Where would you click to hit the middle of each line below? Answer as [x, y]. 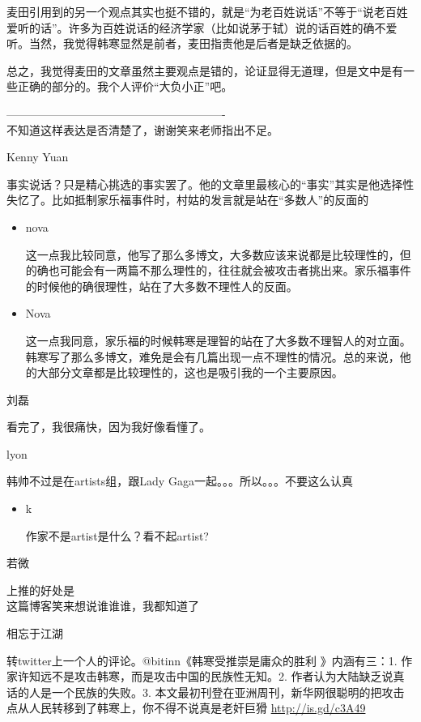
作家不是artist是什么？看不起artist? [117, 535]
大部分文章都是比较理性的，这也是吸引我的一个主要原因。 [190, 372]
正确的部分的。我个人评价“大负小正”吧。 [125, 86]
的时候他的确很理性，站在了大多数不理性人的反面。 [162, 286]
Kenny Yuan [38, 157]
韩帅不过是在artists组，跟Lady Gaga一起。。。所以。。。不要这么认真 [180, 481]
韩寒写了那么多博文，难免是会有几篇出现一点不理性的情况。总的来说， [213, 356]
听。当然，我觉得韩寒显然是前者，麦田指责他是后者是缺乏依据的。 [182, 43]
